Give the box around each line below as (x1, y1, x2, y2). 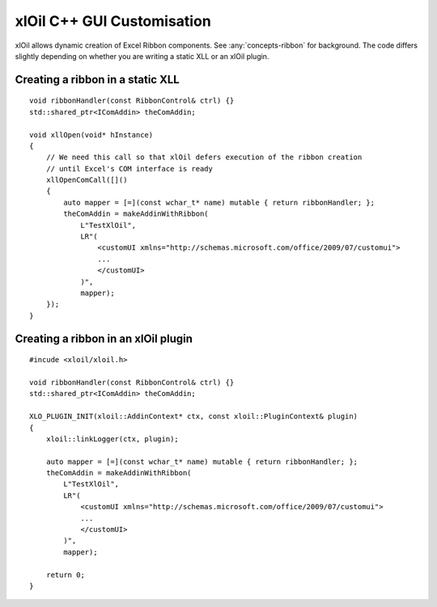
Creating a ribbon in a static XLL (15, 73, 180, 86)
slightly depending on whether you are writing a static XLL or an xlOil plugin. (15, 51, 269, 61)
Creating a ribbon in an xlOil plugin (15, 331, 193, 345)
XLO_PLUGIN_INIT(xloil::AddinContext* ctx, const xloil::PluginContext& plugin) (29, 412, 359, 421)
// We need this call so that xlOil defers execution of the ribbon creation (45, 153, 363, 162)
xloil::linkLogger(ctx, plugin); (45, 434, 180, 444)
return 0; (45, 570, 85, 580)
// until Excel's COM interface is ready (45, 164, 214, 173)
